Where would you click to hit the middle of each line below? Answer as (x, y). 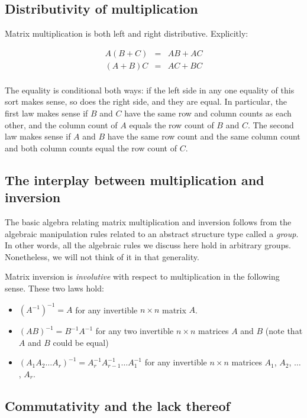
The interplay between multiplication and (135, 179)
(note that (284, 331)
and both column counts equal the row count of (91, 148)
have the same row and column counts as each (208, 113)
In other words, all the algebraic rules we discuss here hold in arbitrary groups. (148, 245)
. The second (271, 124)
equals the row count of (172, 124)
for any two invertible (135, 331)
